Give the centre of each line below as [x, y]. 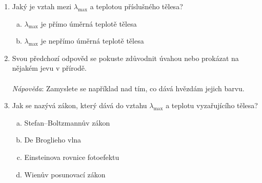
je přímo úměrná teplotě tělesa [89, 23]
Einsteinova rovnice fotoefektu [72, 157]
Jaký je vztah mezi [42, 6]
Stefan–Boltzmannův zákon [67, 122]
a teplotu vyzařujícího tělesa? [212, 105]
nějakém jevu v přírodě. [49, 68]
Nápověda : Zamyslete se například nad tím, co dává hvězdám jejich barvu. [128, 88]
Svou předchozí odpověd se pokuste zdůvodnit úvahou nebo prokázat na [125, 58]
